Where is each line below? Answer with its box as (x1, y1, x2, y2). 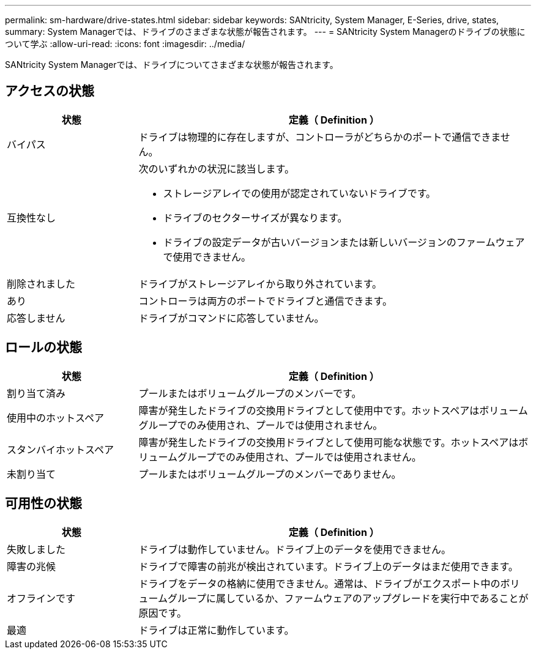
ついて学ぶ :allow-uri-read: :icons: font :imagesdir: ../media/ (5, 39, 245, 49)
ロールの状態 (5, 340, 82, 355)
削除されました (7, 277, 76, 290)
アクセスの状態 (5, 83, 94, 99)
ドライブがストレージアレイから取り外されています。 (138, 277, 382, 290)
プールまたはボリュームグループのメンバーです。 (138, 387, 362, 399)
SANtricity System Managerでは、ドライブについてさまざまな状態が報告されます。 (5, 59, 338, 70)
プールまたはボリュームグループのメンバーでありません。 (138, 467, 401, 480)
